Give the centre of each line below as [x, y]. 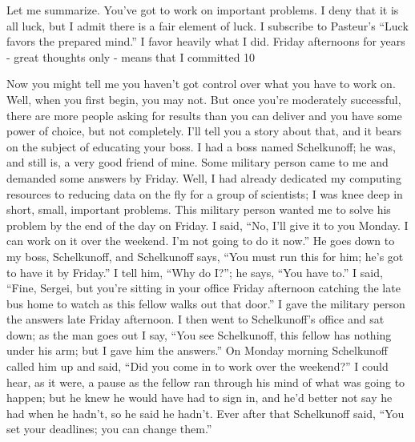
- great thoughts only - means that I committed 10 [131, 56]
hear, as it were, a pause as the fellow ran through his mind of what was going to [206, 382]
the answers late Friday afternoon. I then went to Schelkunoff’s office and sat [195, 319]
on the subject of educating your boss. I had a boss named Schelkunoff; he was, [201, 146]
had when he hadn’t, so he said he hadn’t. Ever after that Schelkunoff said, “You [205, 413]
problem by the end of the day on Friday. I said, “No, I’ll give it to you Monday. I [207, 225]
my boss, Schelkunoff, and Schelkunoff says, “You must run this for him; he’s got [205, 256]
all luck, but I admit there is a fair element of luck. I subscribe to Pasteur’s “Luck [207, 25]
